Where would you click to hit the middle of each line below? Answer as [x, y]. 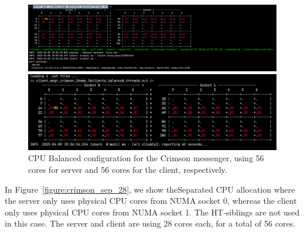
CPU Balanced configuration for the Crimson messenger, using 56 [146, 158]
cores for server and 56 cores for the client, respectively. [128, 170]
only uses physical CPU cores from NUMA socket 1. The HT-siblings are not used [152, 212]
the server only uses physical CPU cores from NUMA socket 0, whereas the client [151, 201]
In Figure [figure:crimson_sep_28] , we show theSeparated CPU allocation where [150, 189]
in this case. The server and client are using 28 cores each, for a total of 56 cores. [150, 223]
